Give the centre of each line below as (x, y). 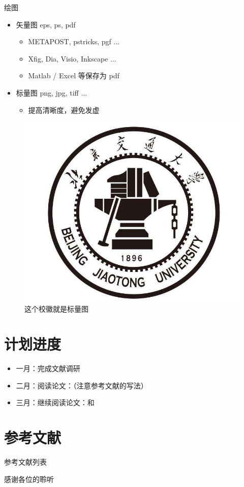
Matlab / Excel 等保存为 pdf (74, 75)
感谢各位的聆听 (29, 479)
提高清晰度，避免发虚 (64, 110)
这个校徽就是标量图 (56, 309)
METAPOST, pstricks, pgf (70, 41)
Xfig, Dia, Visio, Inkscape (68, 58)
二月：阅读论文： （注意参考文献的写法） (82, 385)
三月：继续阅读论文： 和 (55, 402)
